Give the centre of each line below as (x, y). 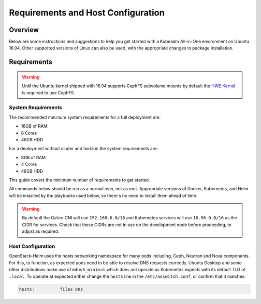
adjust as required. (41, 231)
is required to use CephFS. (48, 92)
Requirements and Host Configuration (87, 13)
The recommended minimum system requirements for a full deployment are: (85, 117)
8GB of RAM (33, 157)
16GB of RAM (34, 126)
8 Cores (29, 133)
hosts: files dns (51, 289)
